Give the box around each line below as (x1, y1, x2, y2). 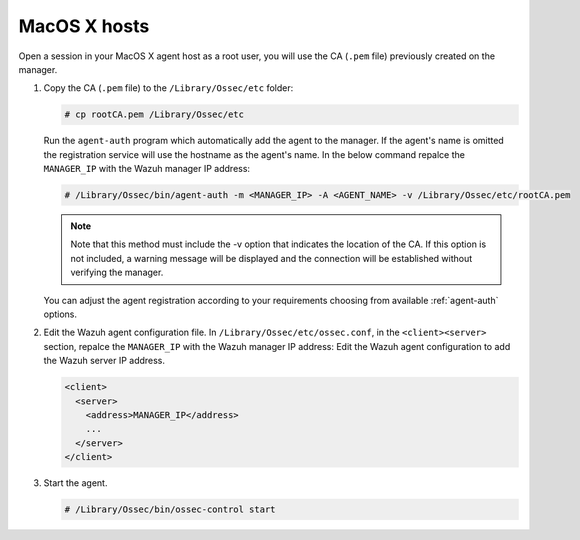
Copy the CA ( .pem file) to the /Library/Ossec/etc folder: (43, 82, 294, 94)
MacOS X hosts (18, 15, 150, 37)
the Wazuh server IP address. (43, 355, 165, 367)
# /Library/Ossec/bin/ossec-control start (64, 504, 276, 515)
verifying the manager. (70, 266, 164, 279)
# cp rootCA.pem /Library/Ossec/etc (64, 109, 245, 120)
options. (43, 308, 78, 320)
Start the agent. (43, 477, 108, 489)
